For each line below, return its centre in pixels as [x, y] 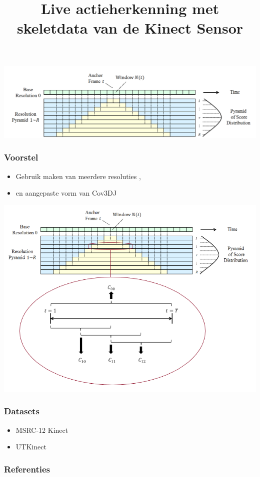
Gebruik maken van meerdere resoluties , [78, 176]
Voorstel [21, 157]
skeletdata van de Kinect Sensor [130, 28]
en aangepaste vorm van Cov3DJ [66, 193]
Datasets [22, 411]
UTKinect [31, 447]
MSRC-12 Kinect [42, 430]
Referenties [27, 469]
